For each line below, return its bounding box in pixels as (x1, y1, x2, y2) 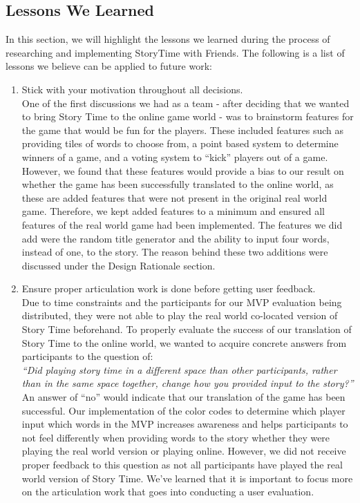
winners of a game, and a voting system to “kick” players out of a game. (21, 149, 328, 164)
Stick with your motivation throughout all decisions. (21, 82, 243, 96)
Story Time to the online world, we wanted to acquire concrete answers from (21, 335, 347, 350)
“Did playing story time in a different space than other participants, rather (21, 362, 337, 377)
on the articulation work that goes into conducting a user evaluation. (21, 484, 314, 499)
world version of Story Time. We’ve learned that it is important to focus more (21, 471, 353, 485)
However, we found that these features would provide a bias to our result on (21, 163, 344, 178)
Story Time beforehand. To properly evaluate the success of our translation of (21, 322, 352, 336)
